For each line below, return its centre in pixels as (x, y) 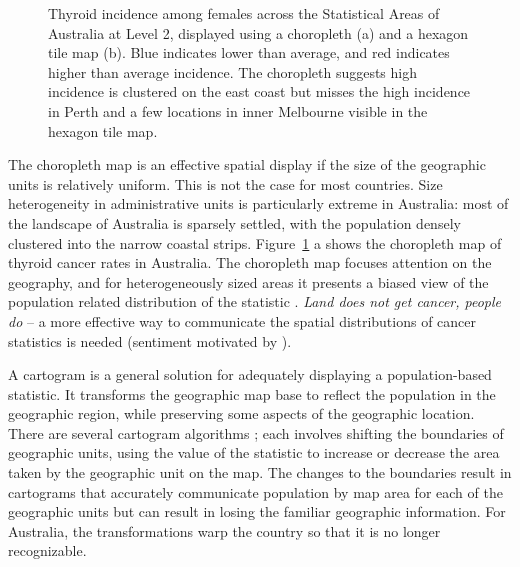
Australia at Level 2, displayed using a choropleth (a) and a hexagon (258, 32)
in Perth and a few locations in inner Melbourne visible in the (238, 110)
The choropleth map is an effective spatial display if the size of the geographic (247, 164)
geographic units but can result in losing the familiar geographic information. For (257, 511)
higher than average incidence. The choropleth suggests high (233, 71)
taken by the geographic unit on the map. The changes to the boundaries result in (260, 472)
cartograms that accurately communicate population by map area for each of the (255, 491)
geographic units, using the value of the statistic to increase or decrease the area (254, 452)
